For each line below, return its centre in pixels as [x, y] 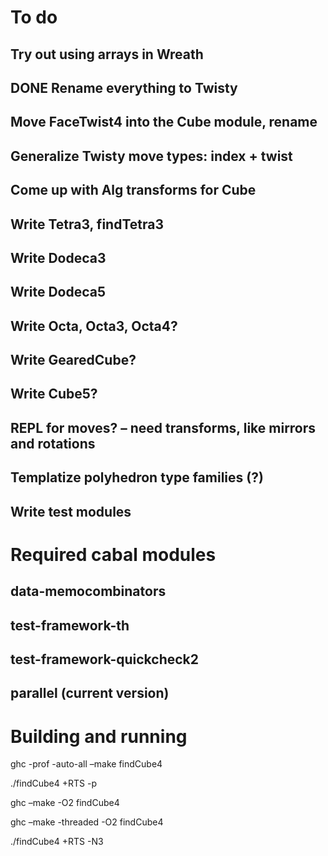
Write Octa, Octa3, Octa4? [94, 326]
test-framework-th [70, 625]
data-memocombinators [88, 591]
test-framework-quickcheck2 [105, 659]
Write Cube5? [54, 394]
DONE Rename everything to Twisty [124, 87]
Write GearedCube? [73, 360]
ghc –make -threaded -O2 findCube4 [87, 822]
